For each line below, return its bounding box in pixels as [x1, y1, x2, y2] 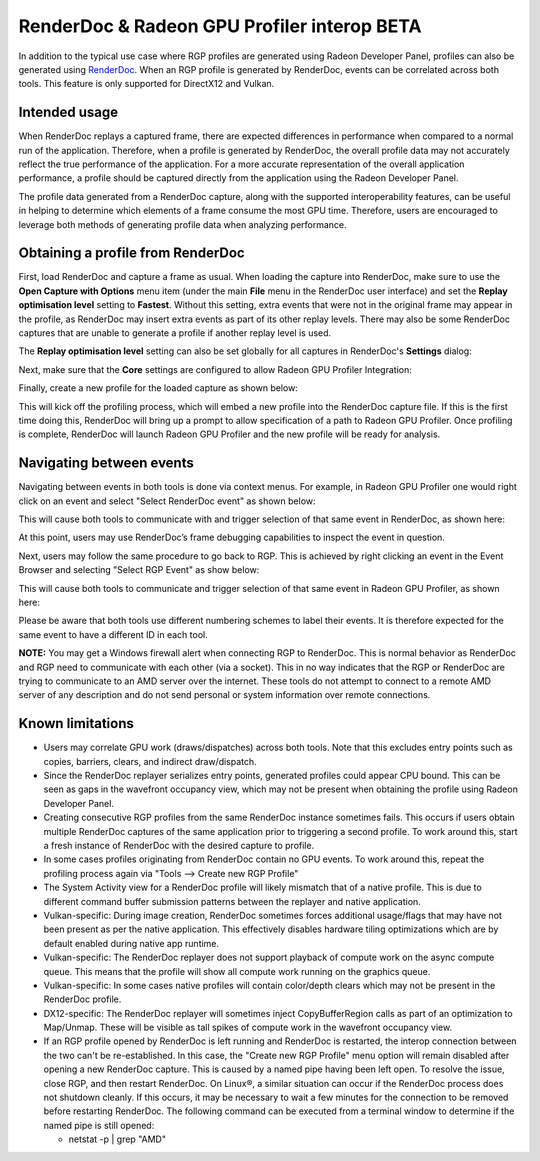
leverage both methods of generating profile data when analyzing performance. [18, 218, 347, 230]
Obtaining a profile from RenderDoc [18, 245, 245, 262]
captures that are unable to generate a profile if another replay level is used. [18, 327, 332, 339]
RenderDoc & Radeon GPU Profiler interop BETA [18, 15, 422, 37]
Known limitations [18, 715, 134, 732]
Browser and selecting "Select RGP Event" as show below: [18, 564, 260, 576]
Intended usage [18, 104, 119, 121]
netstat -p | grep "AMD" [68, 1133, 167, 1145]
